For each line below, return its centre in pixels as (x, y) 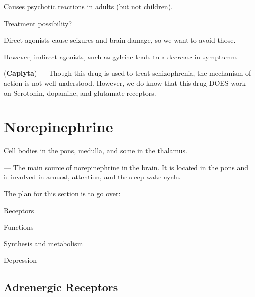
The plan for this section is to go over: (62, 194)
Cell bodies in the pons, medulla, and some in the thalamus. (96, 150)
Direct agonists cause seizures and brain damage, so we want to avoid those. (120, 40)
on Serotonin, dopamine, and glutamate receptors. (80, 92)
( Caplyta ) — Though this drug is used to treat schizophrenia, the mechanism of (127, 73)
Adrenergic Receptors (61, 287)
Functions (19, 227)
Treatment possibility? (38, 23)
